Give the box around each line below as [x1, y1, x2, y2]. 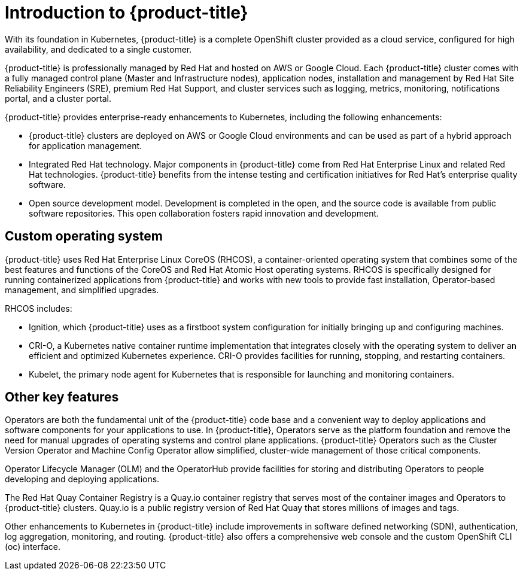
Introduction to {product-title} [5, 2, 248, 23]
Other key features [5, 390, 119, 405]
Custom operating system [5, 229, 163, 244]
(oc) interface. [5, 541, 61, 552]
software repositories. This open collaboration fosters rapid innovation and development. [29, 208, 379, 218]
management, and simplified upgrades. [5, 284, 159, 295]
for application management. [29, 140, 142, 151]
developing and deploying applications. [5, 474, 160, 485]
